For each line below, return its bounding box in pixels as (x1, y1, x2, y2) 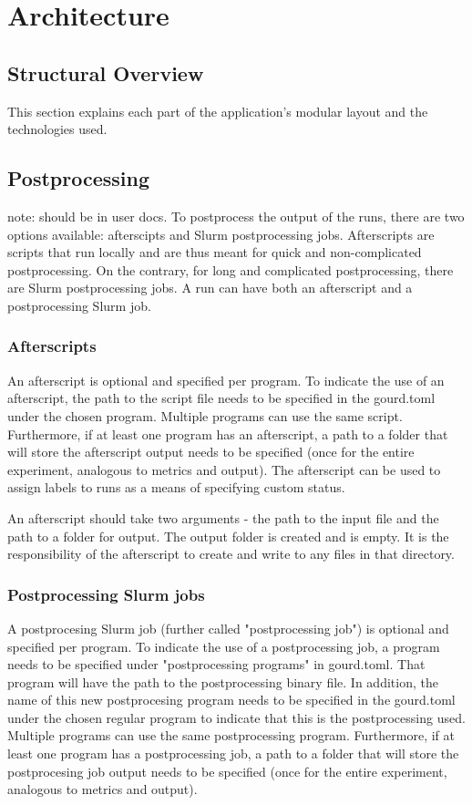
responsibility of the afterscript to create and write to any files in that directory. (7, 544, 455, 563)
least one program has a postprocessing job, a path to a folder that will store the (7, 744, 459, 763)
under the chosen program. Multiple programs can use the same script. (7, 406, 403, 425)
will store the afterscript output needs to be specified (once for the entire (7, 442, 415, 461)
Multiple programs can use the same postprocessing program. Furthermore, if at (7, 726, 455, 745)
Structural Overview (7, 58, 204, 87)
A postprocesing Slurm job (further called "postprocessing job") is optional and (7, 618, 449, 637)
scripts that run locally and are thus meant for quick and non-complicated (7, 243, 422, 262)
